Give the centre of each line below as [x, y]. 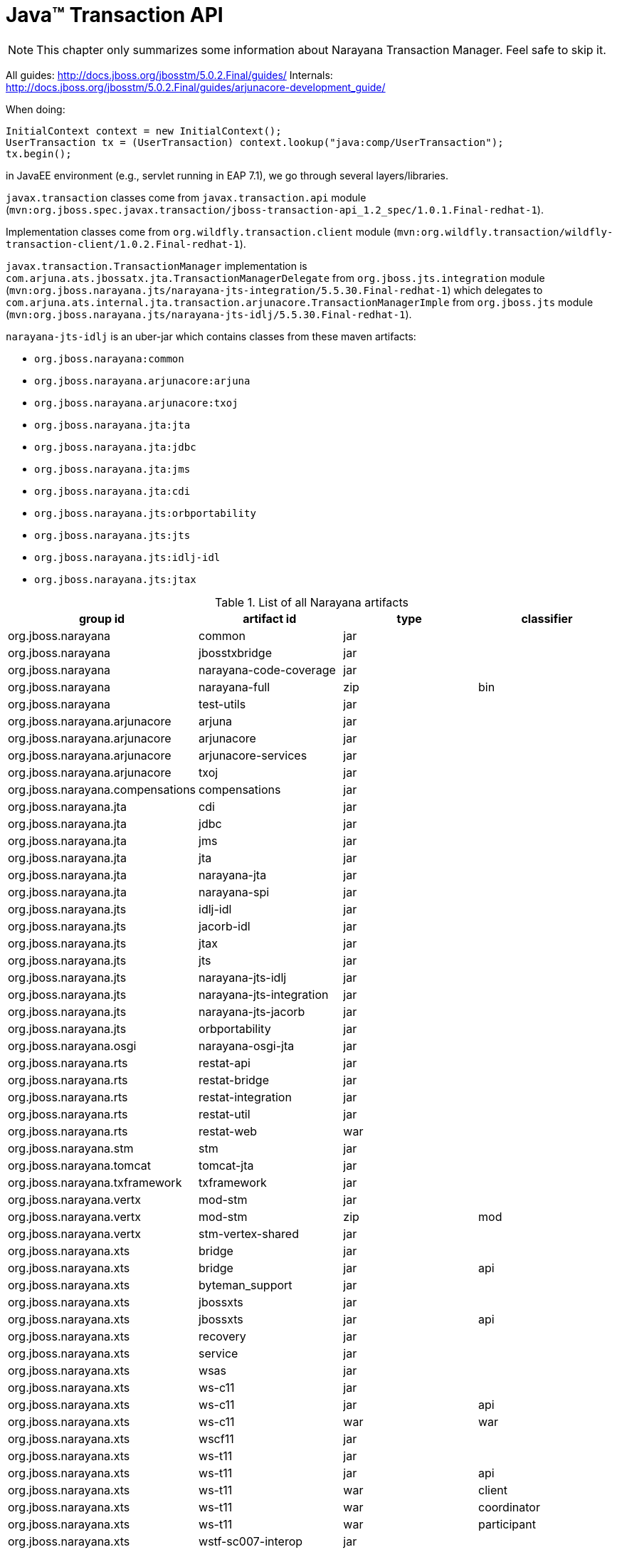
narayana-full [234, 687]
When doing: [36, 109]
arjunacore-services [253, 755]
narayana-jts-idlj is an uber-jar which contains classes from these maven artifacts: [211, 336]
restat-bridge [234, 1080]
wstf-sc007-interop [251, 1541]
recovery [222, 1336]
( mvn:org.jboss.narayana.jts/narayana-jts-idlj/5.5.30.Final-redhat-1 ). [209, 314]
